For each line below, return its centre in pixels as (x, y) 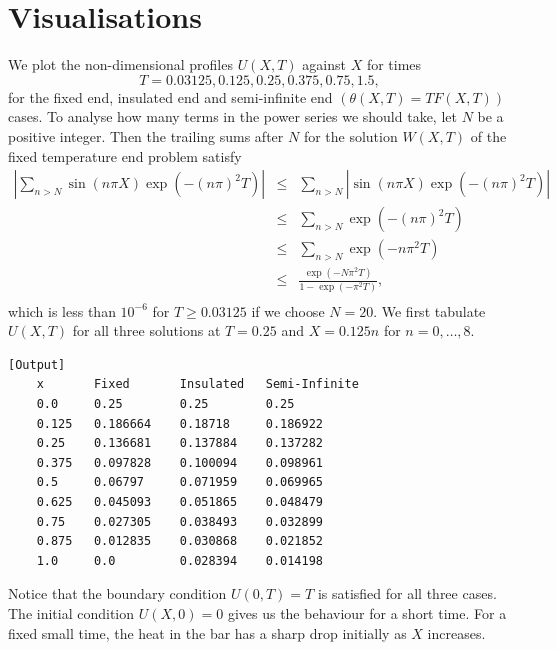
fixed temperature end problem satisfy (125, 155)
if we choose (288, 310)
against (324, 64)
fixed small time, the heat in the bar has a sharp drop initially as (207, 632)
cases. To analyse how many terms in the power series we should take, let (232, 116)
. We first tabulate (429, 310)
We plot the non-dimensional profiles (120, 64)
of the (488, 135)
